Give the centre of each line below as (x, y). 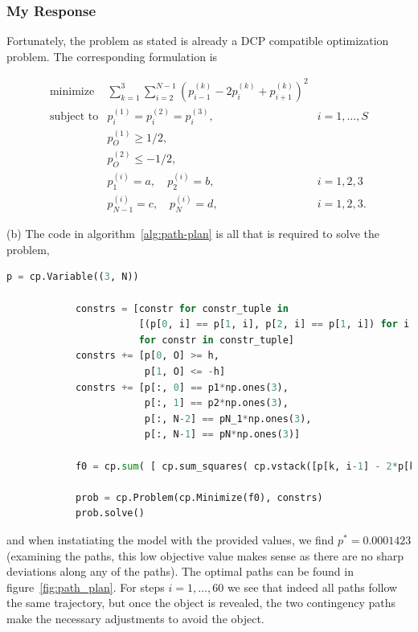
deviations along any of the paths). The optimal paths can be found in (180, 571)
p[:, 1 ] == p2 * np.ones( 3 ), (216, 403)
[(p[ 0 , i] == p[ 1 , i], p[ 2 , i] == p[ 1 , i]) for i (274, 324)
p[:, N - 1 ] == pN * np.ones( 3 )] (222, 435)
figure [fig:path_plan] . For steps (86, 587)
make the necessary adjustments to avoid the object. (135, 618)
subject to (74, 117)
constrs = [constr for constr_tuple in (182, 308)
